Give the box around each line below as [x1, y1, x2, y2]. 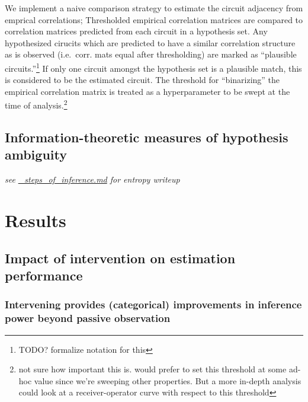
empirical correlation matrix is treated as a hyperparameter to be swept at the [5, 85, 290, 97]
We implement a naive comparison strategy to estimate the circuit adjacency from [5, 2, 303, 14]
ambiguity [5, 145, 67, 164]
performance [5, 266, 83, 284]
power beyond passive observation [5, 311, 171, 326]
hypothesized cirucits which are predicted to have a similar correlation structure [5, 36, 296, 49]
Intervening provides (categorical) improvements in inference [5, 297, 302, 312]
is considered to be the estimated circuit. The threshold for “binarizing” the [5, 74, 280, 86]
